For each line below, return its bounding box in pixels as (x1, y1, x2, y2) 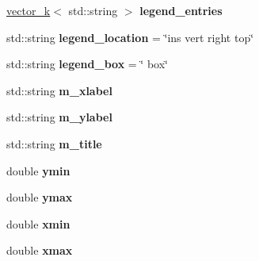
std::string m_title (6, 135, 102, 152)
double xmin (6, 215, 70, 232)
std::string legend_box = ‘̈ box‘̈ (6, 56, 168, 72)
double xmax (6, 242, 73, 259)
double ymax (6, 189, 73, 205)
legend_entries (139, 2, 223, 18)
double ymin (6, 162, 70, 178)
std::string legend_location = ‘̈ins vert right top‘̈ (6, 29, 254, 45)
